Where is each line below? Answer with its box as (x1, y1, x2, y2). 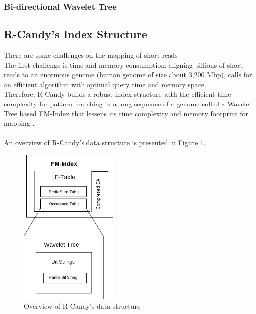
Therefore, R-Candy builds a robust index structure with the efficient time (4, 89, 231, 99)
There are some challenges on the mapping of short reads (4, 50, 178, 60)
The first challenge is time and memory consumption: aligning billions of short (4, 59, 243, 70)
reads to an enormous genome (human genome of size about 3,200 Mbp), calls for (4, 69, 252, 80)
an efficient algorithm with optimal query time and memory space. (4, 79, 206, 89)
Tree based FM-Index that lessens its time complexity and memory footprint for (4, 108, 249, 118)
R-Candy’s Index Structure (4, 26, 147, 42)
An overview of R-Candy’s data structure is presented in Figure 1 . (4, 137, 206, 148)
